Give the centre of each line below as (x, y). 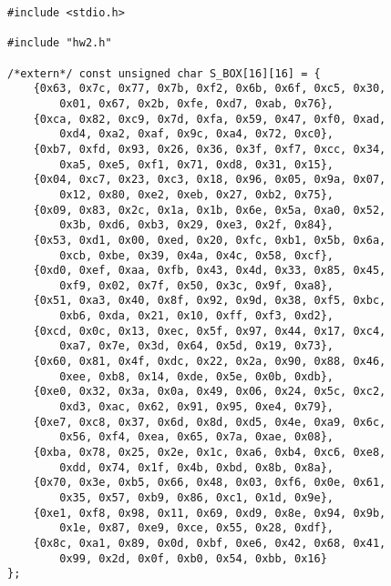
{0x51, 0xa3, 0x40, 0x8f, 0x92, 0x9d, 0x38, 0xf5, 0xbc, (210, 301)
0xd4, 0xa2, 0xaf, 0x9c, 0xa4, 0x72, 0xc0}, (196, 134)
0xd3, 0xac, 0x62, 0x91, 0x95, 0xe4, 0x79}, (196, 407)
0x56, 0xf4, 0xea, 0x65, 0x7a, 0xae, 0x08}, (196, 437)
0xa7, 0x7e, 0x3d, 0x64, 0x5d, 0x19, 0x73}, (196, 346)
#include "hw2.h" (60, 43)
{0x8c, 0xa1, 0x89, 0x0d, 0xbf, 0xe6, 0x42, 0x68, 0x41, (210, 543)
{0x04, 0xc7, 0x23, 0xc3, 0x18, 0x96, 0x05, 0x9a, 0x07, (210, 180)
